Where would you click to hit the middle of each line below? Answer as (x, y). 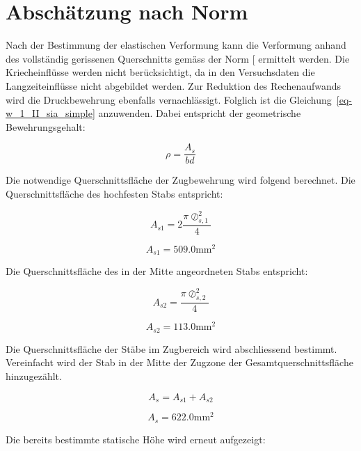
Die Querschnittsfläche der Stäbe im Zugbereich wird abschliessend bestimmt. (171, 348)
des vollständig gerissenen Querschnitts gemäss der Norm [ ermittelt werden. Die (178, 58)
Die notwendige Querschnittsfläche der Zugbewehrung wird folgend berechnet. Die (180, 180)
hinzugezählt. (34, 376)
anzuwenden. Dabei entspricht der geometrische (200, 113)
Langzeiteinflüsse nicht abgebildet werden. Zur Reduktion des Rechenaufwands (174, 85)
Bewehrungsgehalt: (46, 126)
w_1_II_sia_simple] (50, 113)
